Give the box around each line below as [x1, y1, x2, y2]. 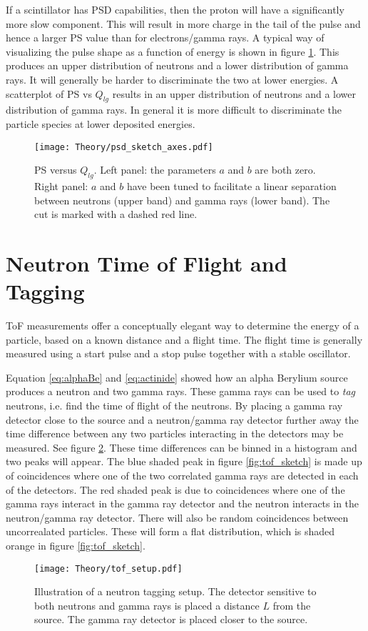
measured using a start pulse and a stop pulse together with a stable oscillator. [6, 346, 351, 361]
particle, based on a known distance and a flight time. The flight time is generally [6, 332, 363, 347]
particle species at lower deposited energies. [6, 116, 195, 131]
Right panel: [34, 179, 88, 193]
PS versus [34, 162, 77, 177]
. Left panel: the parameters [93, 162, 216, 177]
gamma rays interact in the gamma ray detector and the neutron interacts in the [6, 496, 359, 511]
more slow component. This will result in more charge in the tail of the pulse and [6, 16, 361, 31]
